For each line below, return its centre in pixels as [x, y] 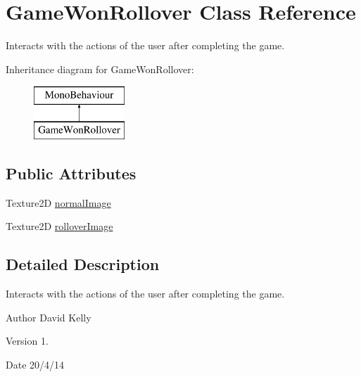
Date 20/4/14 [35, 364]
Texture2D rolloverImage [59, 226]
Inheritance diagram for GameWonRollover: [100, 69]
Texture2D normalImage [58, 202]
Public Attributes [71, 173]
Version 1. [27, 341]
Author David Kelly [49, 317]
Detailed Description [83, 264]
